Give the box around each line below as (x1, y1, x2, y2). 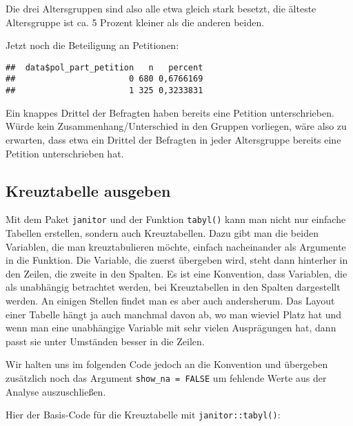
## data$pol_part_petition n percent (6, 62, 203, 72)
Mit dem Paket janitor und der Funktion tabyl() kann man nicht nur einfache (6, 212, 346, 226)
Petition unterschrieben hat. (6, 146, 124, 160)
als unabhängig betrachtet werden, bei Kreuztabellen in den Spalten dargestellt (6, 280, 341, 294)
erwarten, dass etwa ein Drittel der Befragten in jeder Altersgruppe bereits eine (6, 132, 341, 146)
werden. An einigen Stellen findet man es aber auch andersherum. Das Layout (6, 293, 335, 307)
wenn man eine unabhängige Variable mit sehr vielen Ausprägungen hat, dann (6, 320, 336, 335)
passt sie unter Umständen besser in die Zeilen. (6, 333, 205, 348)
